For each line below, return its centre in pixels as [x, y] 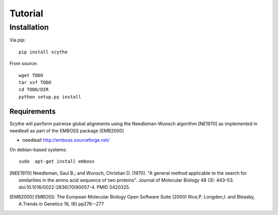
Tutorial [27, 13]
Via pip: [18, 40]
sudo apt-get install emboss [57, 161]
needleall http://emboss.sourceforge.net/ [66, 140]
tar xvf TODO [35, 82]
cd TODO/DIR [34, 90]
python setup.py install [50, 97]
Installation [29, 27]
